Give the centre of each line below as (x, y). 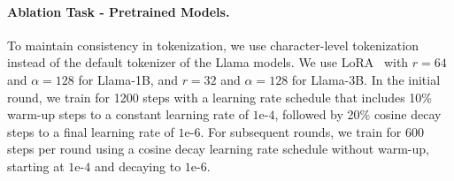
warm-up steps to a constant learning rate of (128, 114)
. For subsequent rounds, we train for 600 (312, 131)
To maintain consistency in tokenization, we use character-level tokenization (213, 45)
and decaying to (138, 166)
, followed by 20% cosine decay (358, 114)
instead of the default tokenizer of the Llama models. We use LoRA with (208, 62)
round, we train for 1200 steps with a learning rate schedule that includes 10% (220, 97)
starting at (36, 166)
